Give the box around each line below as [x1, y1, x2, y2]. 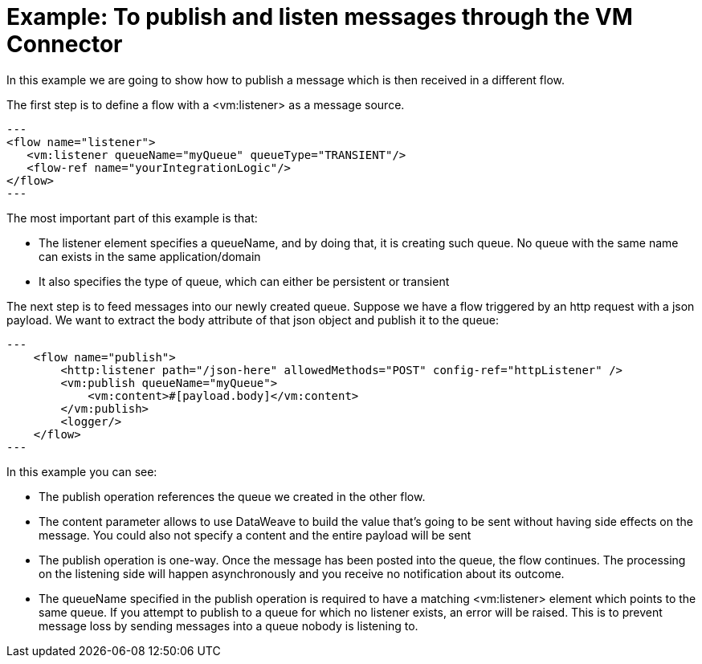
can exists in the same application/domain [39, 249, 261, 263]
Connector [6, 31, 123, 58]
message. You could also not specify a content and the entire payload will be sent [39, 528, 471, 542]
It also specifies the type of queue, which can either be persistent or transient [39, 274, 450, 288]
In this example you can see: [6, 464, 157, 479]
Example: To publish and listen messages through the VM [6, 3, 633, 31]
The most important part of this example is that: [6, 210, 258, 225]
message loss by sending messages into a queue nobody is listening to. [39, 618, 418, 633]
